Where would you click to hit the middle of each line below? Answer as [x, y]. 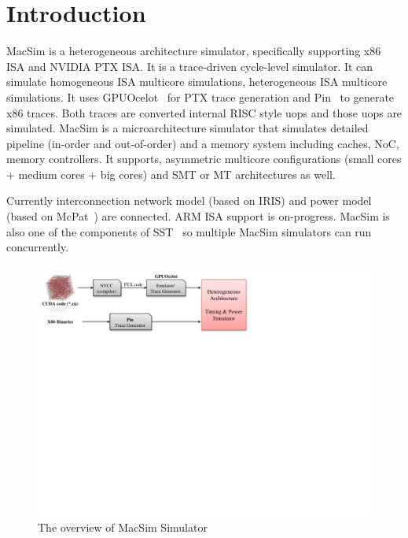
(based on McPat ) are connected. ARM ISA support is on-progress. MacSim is [198, 216]
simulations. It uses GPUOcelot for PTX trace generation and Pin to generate [200, 96]
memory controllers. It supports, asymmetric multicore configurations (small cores [204, 159]
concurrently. [38, 247]
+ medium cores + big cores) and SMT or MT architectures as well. [171, 174]
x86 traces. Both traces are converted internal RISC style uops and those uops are [204, 112]
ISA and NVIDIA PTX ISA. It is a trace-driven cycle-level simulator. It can [190, 66]
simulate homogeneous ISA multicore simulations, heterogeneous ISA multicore [197, 82]
